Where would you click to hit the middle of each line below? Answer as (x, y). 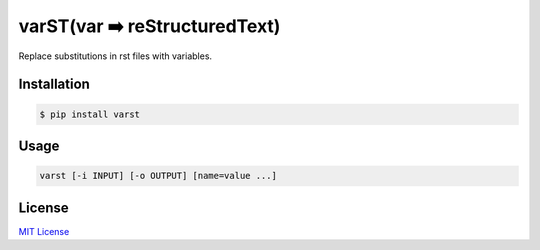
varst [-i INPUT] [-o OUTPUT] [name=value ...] (158, 176)
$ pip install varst (89, 114)
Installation (54, 84)
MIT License (44, 231)
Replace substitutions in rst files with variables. (115, 56)
